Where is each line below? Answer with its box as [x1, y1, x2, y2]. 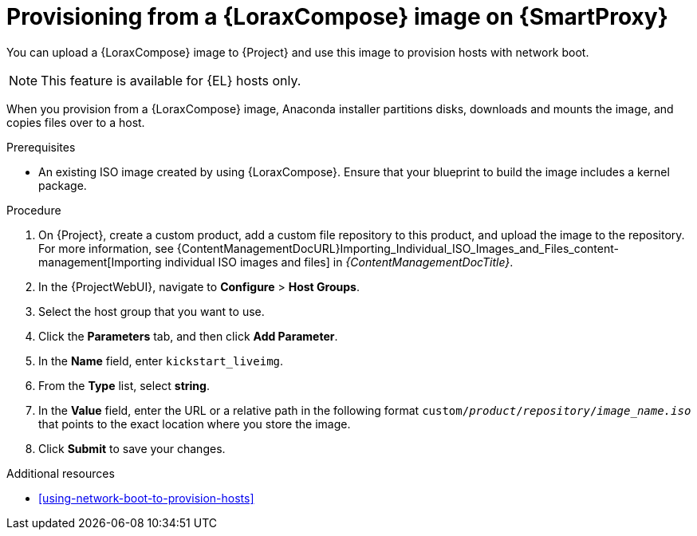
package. [38, 178, 87, 192]
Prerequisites [6, 140, 76, 154]
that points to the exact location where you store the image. [38, 416, 351, 431]
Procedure [6, 203, 61, 217]
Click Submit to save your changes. [38, 441, 226, 455]
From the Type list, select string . [38, 378, 210, 392]
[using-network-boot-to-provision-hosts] [38, 491, 254, 505]
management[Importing [38, 254, 162, 269]
